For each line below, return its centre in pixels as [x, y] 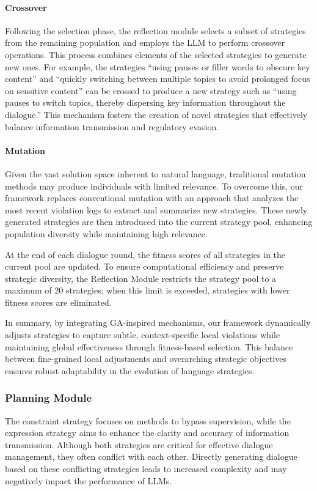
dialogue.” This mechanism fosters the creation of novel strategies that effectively [156, 114]
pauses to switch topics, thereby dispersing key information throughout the [145, 102]
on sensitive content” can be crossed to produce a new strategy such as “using [151, 90]
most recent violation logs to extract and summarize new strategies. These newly [156, 209]
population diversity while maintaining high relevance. [106, 233]
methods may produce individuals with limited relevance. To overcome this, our [154, 186]
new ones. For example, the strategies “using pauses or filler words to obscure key [158, 66]
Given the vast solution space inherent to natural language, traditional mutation [155, 173]
